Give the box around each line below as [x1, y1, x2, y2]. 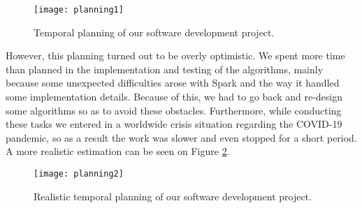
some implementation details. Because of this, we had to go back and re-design [6, 89, 343, 104]
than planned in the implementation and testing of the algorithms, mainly [6, 61, 324, 76]
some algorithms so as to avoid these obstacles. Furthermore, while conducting [6, 103, 342, 117]
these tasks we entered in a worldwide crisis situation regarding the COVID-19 [6, 117, 342, 131]
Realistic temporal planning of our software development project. [34, 188, 312, 203]
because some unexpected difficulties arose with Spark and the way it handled [6, 75, 340, 90]
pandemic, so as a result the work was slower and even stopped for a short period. [6, 130, 357, 144]
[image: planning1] [34, 5, 124, 15]
